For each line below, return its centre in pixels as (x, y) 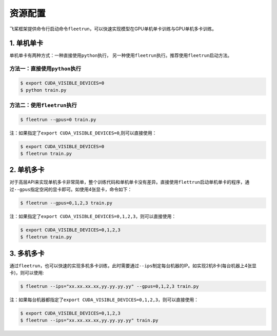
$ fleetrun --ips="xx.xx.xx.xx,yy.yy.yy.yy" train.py (89, 320)
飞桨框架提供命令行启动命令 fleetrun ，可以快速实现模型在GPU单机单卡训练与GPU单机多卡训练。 (113, 29)
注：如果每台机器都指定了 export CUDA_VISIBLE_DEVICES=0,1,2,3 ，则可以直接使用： (104, 300)
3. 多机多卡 (27, 253)
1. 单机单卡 (26, 43)
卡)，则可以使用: (27, 273)
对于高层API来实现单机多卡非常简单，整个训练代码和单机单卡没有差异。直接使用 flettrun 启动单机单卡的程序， (127, 182)
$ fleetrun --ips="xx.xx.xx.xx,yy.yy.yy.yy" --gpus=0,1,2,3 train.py (110, 286)
